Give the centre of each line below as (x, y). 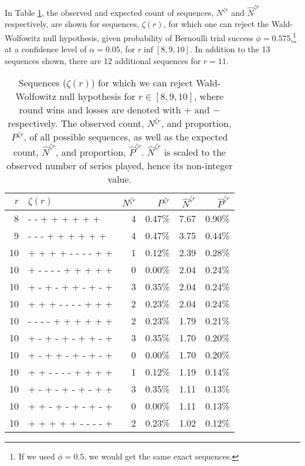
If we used (37, 456)
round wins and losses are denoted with (100, 110)
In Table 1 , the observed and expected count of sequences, (109, 12)
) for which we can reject (142, 83)
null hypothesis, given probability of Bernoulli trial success (148, 37)
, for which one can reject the (216, 24)
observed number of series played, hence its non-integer (120, 165)
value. (120, 179)
